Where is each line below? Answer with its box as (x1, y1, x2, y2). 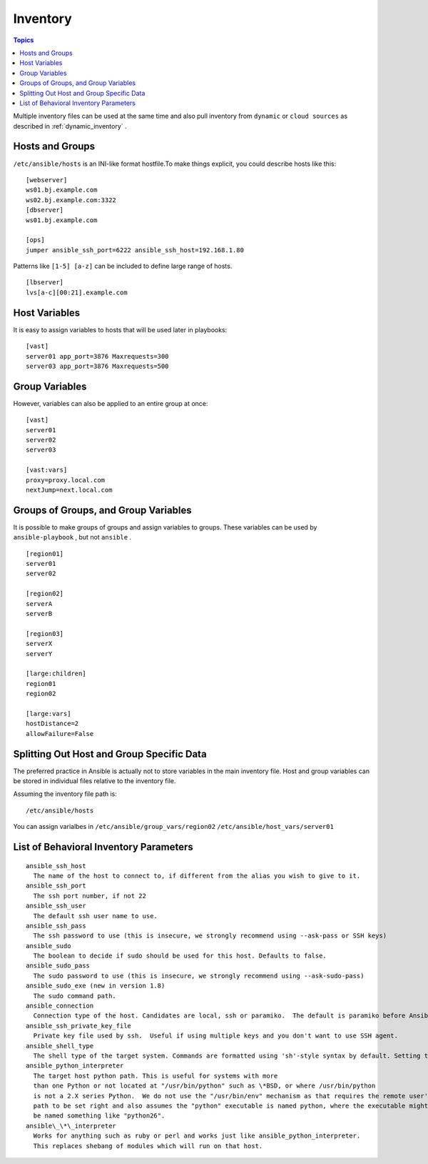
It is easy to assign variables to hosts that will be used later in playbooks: (13, 325, 228, 334)
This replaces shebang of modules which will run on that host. (33, 1142, 263, 1150)
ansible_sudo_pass (26, 962, 91, 970)
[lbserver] (26, 279, 64, 287)
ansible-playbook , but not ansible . (13, 533, 132, 542)
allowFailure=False (26, 730, 94, 737)
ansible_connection (26, 1002, 94, 1010)
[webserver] (26, 176, 68, 184)
